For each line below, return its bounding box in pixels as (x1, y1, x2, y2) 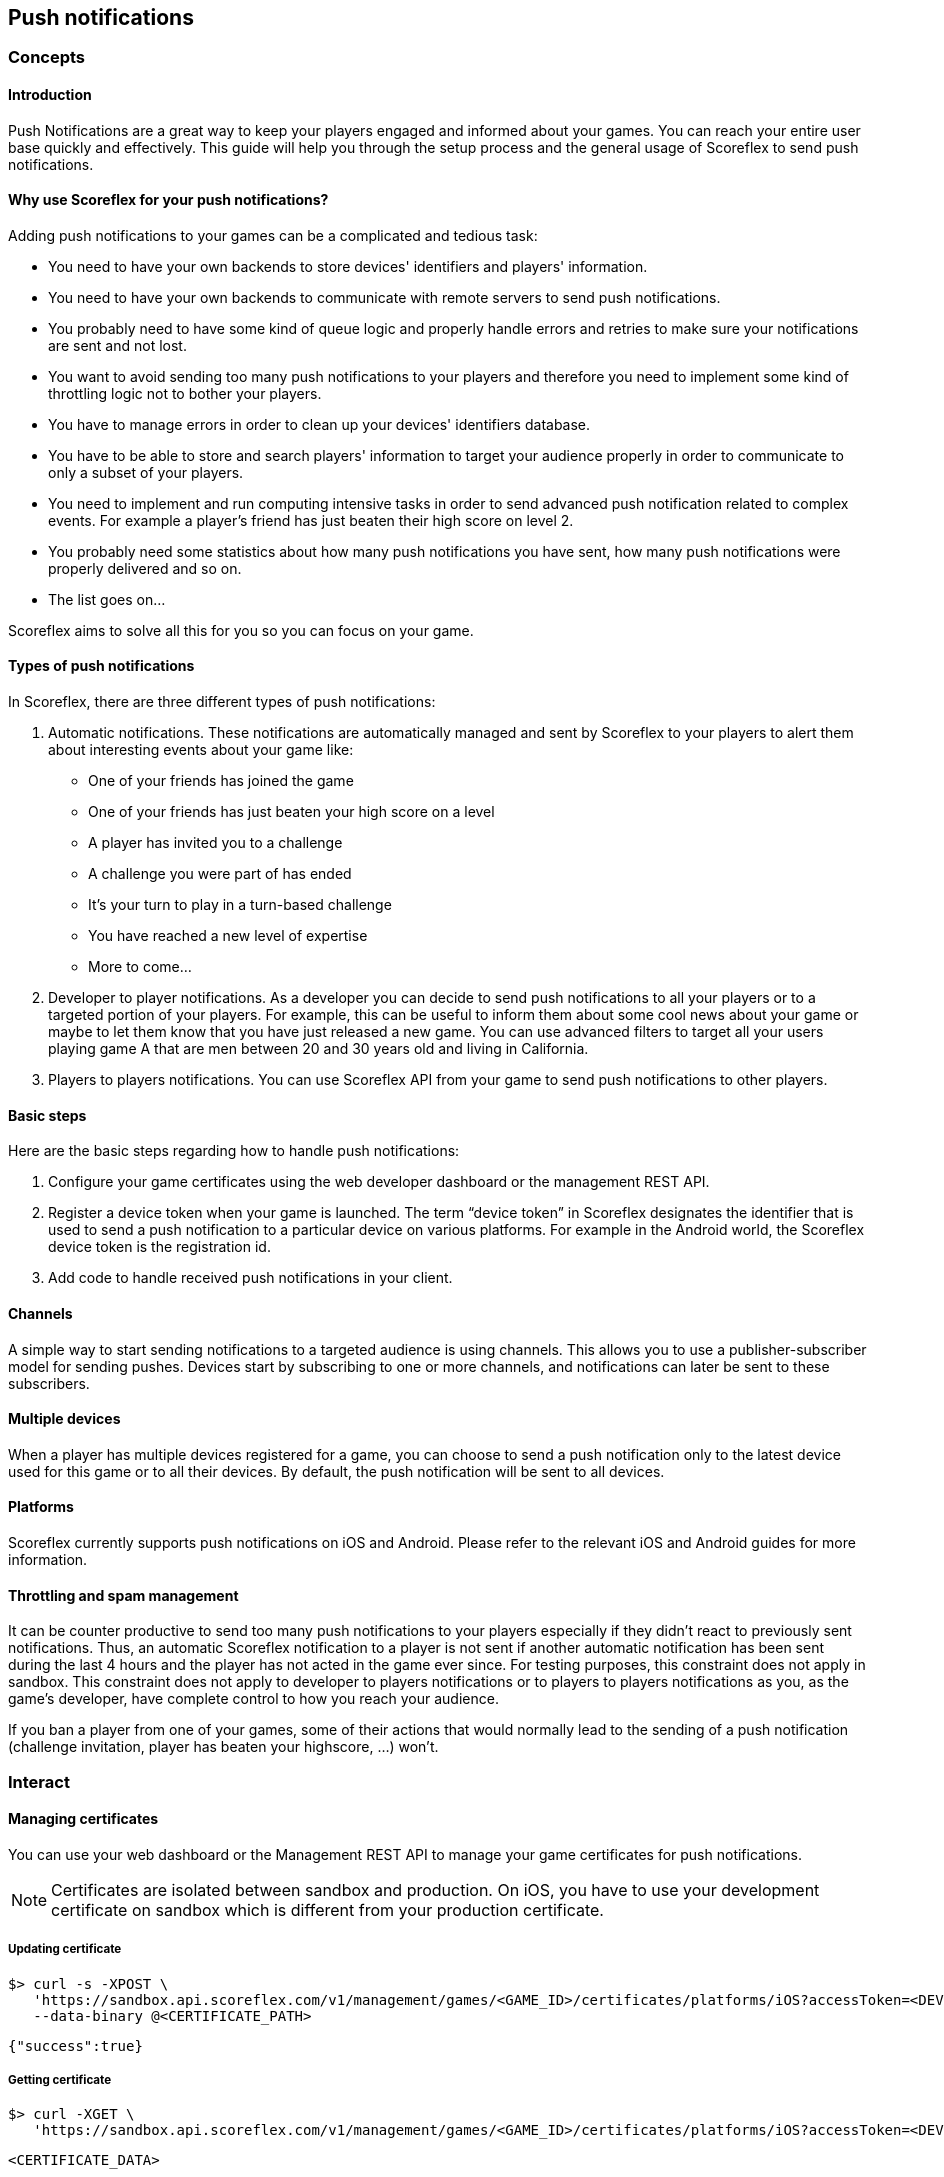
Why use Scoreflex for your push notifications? (8, 191, 329, 209)
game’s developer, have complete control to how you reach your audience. (8, 1690, 499, 1708)
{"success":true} (8, 2037, 143, 2054)
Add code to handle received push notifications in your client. (48, 1269, 453, 1287)
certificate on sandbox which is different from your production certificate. (51, 1899, 604, 1920)
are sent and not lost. (48, 336, 187, 354)
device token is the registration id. (48, 1238, 271, 1256)
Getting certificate (8, 2072, 112, 2087)
